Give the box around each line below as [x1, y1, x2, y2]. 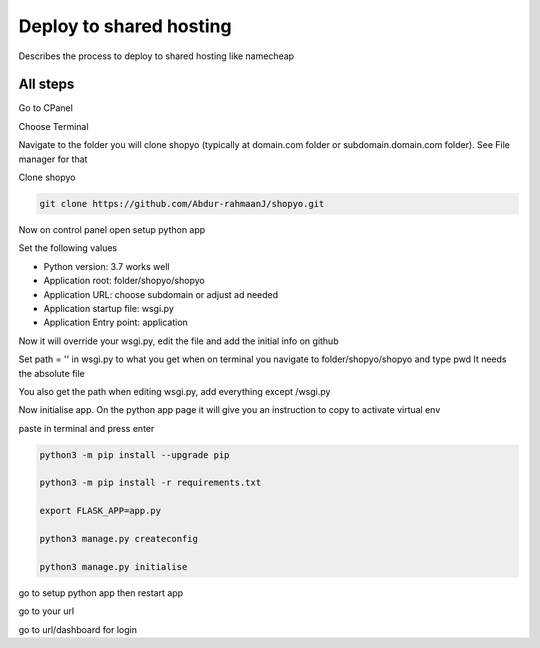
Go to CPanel [18, 102, 74, 114]
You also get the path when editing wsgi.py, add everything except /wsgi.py [18, 385, 331, 397]
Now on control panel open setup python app [18, 223, 206, 235]
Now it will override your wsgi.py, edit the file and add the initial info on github [18, 335, 339, 347]
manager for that [18, 153, 88, 165]
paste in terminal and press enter [18, 422, 155, 434]
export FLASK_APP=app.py [39, 505, 162, 517]
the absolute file [18, 367, 85, 379]
